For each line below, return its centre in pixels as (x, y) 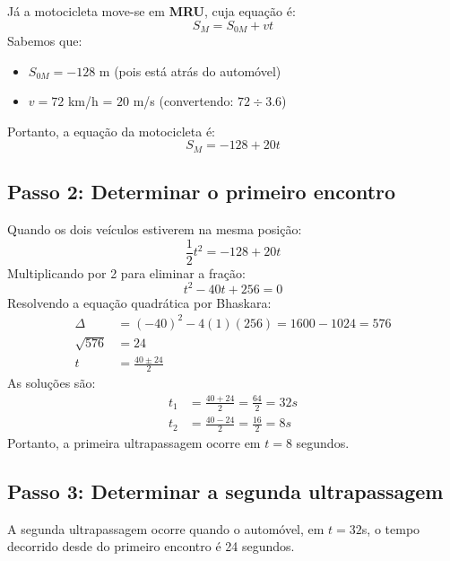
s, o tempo (391, 528)
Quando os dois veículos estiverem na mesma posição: (155, 229)
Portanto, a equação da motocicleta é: (111, 131)
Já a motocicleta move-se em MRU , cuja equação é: (151, 11)
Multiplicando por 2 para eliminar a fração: (126, 272)
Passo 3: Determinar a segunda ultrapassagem (225, 491)
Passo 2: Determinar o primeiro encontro (202, 192)
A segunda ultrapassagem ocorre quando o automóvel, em (166, 528)
